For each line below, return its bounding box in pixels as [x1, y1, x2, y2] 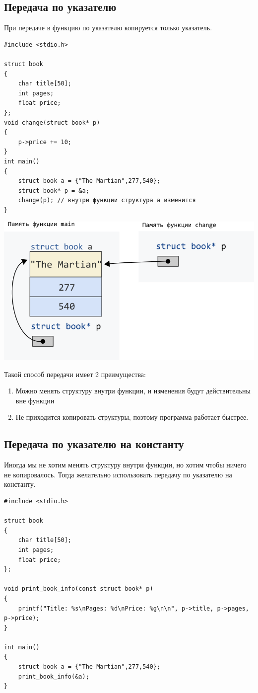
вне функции [15, 395, 55, 405]
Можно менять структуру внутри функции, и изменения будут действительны [15, 385, 251, 396]
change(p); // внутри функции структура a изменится [18, 197, 196, 204]
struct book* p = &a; [18, 187, 89, 194]
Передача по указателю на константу [4, 436, 184, 452]
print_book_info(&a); [18, 673, 89, 680]
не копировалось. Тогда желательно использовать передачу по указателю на [4, 469, 232, 479]
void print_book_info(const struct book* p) [4, 585, 153, 593]
